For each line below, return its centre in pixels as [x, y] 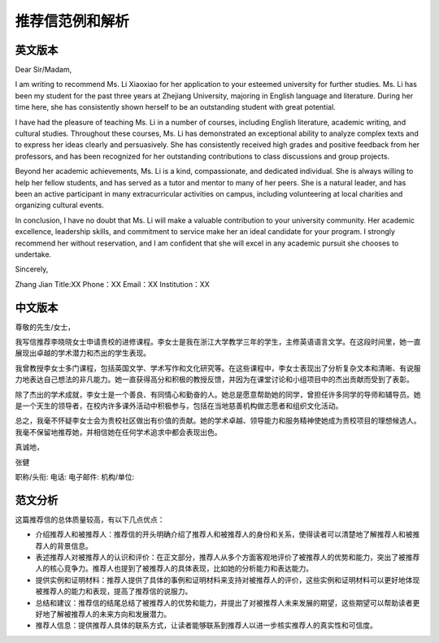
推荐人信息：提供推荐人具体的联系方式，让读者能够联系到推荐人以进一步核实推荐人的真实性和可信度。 [206, 625]
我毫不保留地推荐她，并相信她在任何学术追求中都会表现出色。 [118, 432]
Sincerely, [32, 269]
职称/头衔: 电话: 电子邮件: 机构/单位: [75, 476]
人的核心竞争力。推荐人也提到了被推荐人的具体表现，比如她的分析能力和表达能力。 [174, 568]
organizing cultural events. [60, 205]
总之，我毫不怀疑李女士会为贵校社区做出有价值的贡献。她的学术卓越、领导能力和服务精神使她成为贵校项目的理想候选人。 [218, 421]
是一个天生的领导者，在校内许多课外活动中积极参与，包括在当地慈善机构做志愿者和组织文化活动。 [179, 406]
